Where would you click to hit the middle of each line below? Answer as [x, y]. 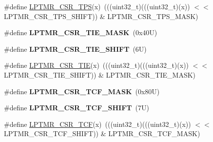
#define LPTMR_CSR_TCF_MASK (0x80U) [82, 91]
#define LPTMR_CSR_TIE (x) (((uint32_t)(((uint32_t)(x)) [97, 65]
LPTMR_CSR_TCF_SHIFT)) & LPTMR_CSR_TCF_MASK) [102, 133]
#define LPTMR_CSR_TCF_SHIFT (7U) [77, 108]
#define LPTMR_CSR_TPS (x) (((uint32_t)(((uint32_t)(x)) [97, 6]
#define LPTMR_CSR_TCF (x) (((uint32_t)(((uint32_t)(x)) [97, 124]
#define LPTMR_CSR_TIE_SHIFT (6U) [75, 49]
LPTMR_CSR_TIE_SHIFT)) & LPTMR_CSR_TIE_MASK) [100, 74]
